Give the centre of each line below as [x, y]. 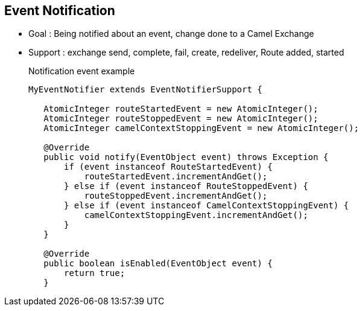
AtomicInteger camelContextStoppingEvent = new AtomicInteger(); [201, 128]
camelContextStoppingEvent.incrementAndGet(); [196, 215]
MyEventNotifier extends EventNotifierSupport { [145, 90]
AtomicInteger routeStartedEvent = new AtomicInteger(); [181, 109]
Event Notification [60, 11]
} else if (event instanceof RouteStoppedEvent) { [186, 186]
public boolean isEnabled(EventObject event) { [158, 264]
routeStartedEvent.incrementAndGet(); [176, 177]
